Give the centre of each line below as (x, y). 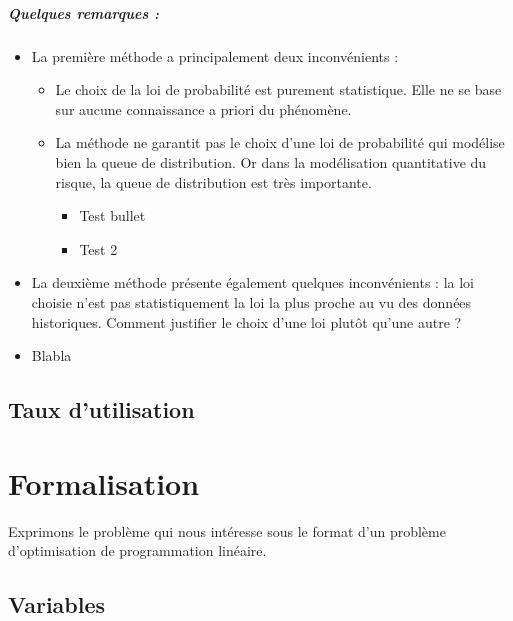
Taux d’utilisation (101, 409)
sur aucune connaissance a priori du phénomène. (203, 108)
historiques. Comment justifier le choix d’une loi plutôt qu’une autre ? (246, 321)
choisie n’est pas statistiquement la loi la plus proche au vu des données (251, 301)
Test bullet (112, 215)
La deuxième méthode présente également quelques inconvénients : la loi (252, 282)
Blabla (51, 355)
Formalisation (104, 482)
